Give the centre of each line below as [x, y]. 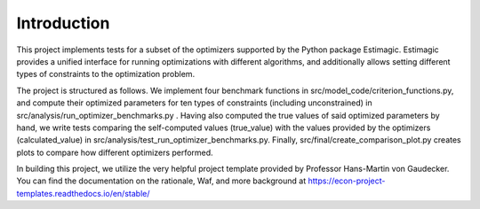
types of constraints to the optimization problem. [106, 74]
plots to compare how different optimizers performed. [115, 152]
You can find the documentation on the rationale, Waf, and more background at [161, 181]
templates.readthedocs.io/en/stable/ [83, 193]
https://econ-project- [347, 181]
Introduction [63, 23]
